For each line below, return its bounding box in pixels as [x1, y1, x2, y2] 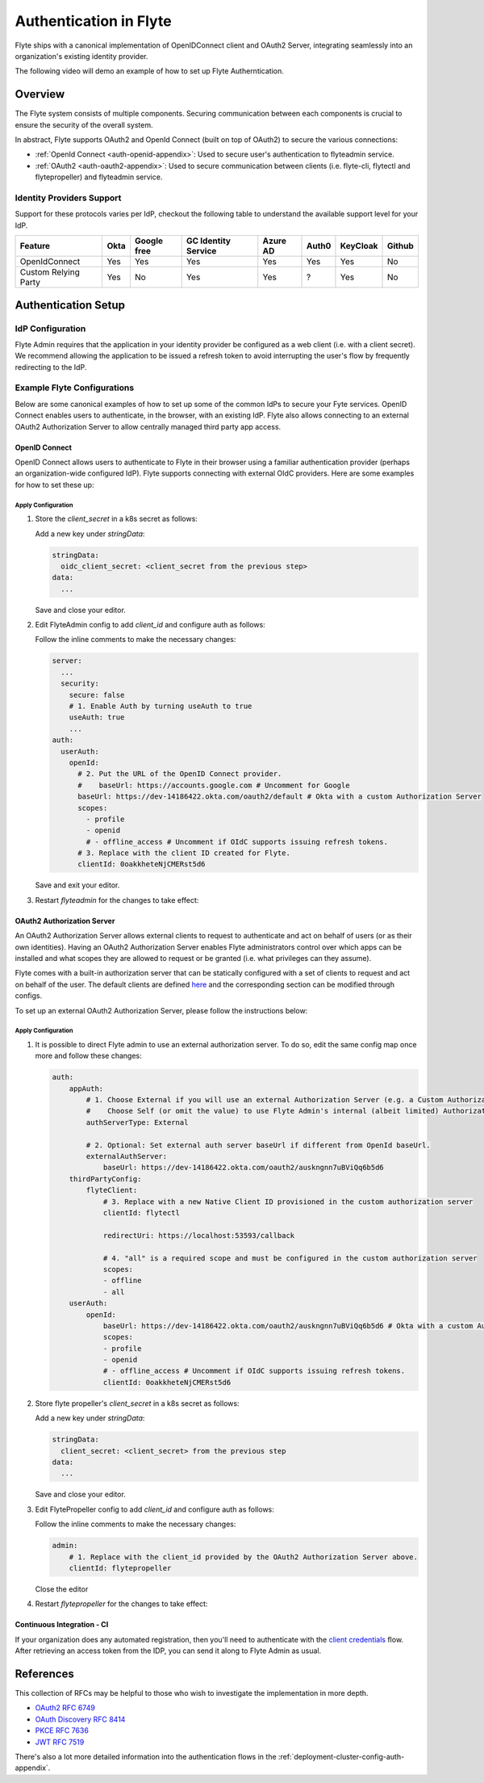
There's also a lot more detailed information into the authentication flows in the [15, 1752, 277, 1761]
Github [387, 241, 415, 252]
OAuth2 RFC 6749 [35, 1703, 96, 1713]
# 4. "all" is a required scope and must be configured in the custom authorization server [102, 1253, 478, 1263]
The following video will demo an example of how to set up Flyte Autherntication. [15, 66, 284, 76]
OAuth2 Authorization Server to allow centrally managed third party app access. [15, 422, 282, 431]
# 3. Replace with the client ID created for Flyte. [77, 849, 290, 858]
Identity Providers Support [15, 192, 122, 203]
